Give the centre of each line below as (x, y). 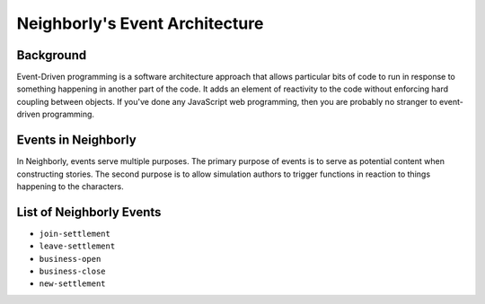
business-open (70, 259)
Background (52, 55)
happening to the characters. (71, 186)
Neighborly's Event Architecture (140, 23)
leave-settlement (77, 246)
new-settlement (73, 284)
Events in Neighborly (76, 140)
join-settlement (75, 234)
